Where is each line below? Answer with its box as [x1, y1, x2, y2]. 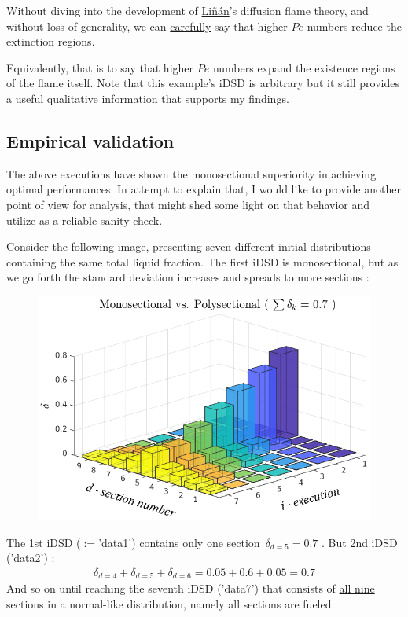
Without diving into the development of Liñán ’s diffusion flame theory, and [6, 2, 369, 18]
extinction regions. [6, 33, 95, 50]
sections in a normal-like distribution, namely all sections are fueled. [6, 595, 335, 611]
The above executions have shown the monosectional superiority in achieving [6, 165, 377, 182]
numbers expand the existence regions [212, 59, 395, 75]
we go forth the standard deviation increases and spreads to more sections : [6, 269, 369, 285]
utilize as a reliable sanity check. [6, 211, 163, 228]
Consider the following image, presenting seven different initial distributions [6, 238, 371, 255]
